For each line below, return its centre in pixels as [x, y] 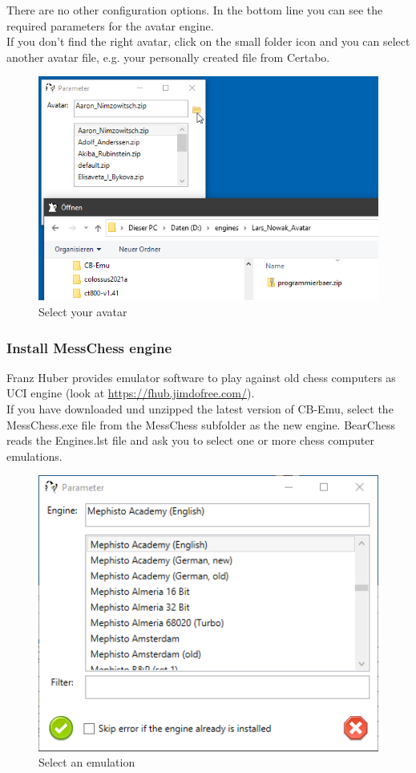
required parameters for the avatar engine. [110, 25]
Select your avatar [83, 312]
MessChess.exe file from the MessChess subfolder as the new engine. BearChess [201, 424]
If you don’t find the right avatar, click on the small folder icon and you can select [208, 41]
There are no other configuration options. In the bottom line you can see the [195, 10]
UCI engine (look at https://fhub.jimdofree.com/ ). [131, 393]
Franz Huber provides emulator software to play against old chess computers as [201, 377]
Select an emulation [87, 762]
